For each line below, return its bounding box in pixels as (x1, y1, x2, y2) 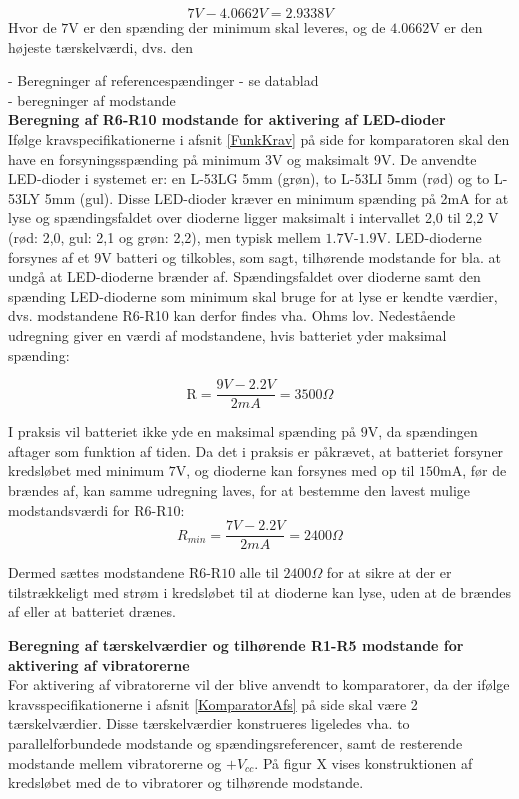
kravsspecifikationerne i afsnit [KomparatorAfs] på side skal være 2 (8, 693, 418, 714)
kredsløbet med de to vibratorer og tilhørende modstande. (8, 772, 364, 793)
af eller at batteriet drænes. (8, 601, 176, 622)
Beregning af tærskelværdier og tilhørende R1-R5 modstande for (8, 634, 464, 655)
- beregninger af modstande (8, 89, 176, 110)
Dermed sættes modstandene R (8, 562, 200, 583)
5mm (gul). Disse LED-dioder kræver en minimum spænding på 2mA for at (44, 187, 509, 208)
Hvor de (8, 17, 57, 37)
